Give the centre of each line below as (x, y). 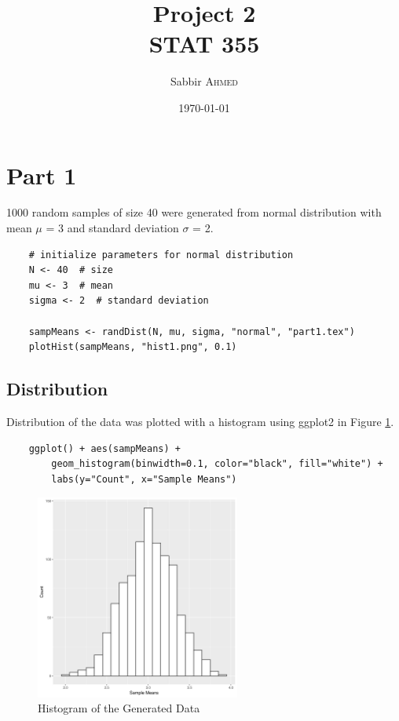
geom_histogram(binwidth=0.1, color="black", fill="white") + (217, 464)
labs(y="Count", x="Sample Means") (144, 479)
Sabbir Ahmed (204, 81)
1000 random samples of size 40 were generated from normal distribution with (194, 212)
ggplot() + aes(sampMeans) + (104, 448)
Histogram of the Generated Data (119, 708)
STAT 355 (204, 44)
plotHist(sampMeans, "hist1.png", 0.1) (133, 347)
